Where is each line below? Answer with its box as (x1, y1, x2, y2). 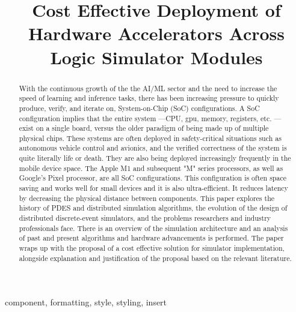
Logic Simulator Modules (50, 44, 263, 69)
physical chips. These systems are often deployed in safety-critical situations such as (19, 133, 282, 143)
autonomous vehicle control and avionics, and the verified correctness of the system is (19, 143, 287, 153)
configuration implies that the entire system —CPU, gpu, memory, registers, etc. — (19, 113, 282, 123)
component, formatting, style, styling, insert (5, 296, 167, 308)
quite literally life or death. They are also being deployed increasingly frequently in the (19, 153, 291, 163)
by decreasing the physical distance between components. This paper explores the (19, 193, 275, 203)
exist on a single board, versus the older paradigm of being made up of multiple (19, 123, 269, 133)
